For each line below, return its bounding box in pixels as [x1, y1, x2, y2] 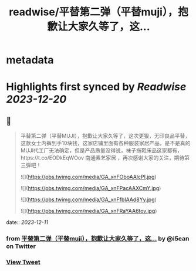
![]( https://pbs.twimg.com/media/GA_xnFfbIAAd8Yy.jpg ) [20, 196, 157, 203]
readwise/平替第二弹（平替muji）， [8, 5, 178, 19]
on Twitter [6, 242, 36, 250]
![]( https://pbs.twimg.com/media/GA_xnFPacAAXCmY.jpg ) [20, 185, 161, 192]
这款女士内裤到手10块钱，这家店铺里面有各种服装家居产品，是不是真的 [20, 140, 191, 147]
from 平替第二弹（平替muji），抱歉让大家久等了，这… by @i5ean [6, 235, 190, 243]
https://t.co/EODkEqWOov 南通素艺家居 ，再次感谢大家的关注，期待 [20, 154, 185, 161]
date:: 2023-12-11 [6, 219, 49, 226]
